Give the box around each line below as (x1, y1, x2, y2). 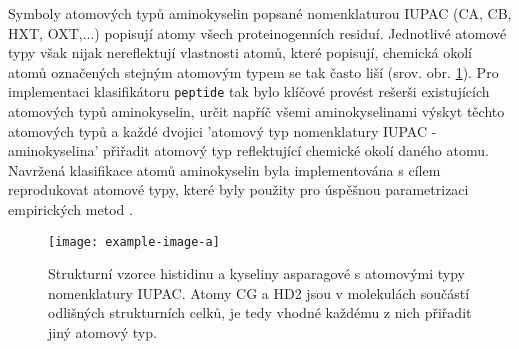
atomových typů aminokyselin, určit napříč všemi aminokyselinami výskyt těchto (8, 101, 505, 122)
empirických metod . (8, 199, 133, 219)
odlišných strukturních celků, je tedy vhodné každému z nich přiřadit (48, 302, 472, 323)
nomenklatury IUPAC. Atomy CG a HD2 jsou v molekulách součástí (48, 282, 470, 303)
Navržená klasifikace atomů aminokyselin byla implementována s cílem (8, 159, 441, 180)
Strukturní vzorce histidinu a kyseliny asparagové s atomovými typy (48, 263, 465, 284)
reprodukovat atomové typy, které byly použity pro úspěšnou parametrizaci (8, 179, 469, 200)
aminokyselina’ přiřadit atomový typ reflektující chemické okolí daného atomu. (8, 140, 489, 161)
